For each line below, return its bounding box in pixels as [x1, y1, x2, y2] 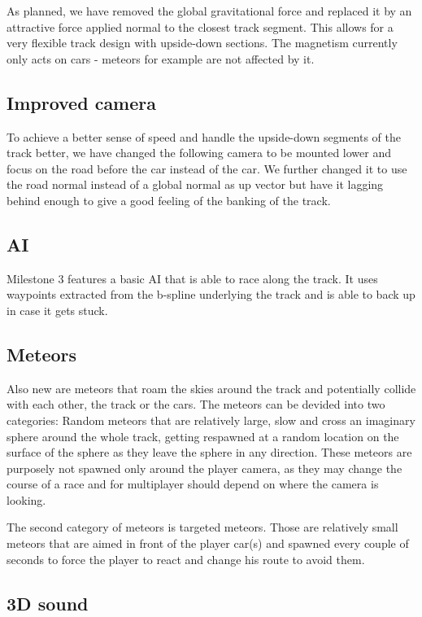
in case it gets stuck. [7, 301, 108, 318]
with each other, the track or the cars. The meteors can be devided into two [7, 396, 385, 413]
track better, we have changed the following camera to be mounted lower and [7, 144, 392, 161]
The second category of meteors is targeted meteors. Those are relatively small [7, 519, 398, 536]
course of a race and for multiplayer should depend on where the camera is [7, 475, 379, 492]
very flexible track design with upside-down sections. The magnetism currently [7, 34, 398, 51]
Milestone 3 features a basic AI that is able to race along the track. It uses [7, 269, 378, 287]
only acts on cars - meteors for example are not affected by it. [7, 50, 315, 67]
